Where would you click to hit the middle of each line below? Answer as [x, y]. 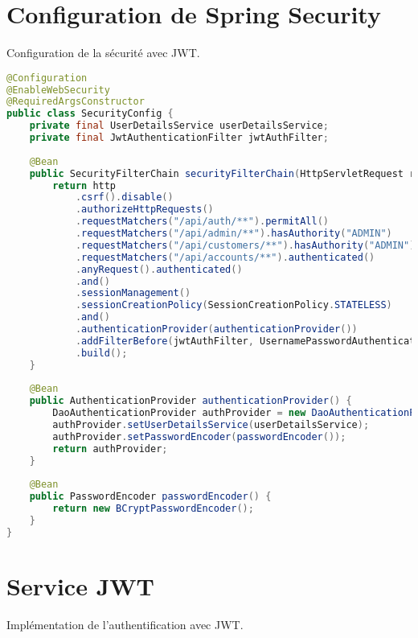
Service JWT [80, 586]
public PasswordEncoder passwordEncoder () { [150, 497]
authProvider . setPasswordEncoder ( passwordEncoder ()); [199, 436]
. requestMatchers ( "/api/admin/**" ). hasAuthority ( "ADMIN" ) [234, 234]
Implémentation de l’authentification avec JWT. [125, 624]
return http [84, 185]
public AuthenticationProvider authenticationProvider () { [191, 401]
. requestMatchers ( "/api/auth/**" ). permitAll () [202, 222]
